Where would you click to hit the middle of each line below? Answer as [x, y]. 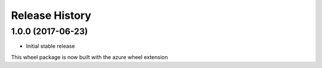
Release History [51, 15]
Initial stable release [50, 46]
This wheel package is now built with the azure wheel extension [89, 57]
